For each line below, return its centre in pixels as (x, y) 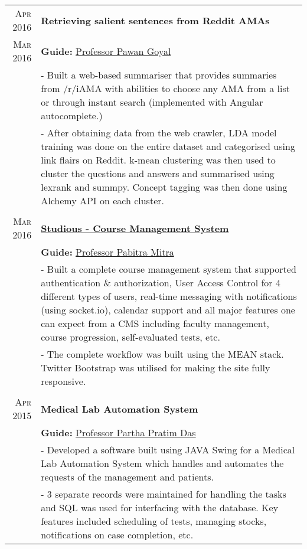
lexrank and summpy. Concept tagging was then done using (164, 187)
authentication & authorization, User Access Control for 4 (161, 282)
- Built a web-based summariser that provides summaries (159, 75)
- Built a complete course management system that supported (169, 269)
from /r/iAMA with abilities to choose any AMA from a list (165, 88)
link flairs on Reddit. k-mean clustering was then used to (158, 160)
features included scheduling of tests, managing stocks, (154, 521)
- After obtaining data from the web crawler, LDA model (159, 133)
